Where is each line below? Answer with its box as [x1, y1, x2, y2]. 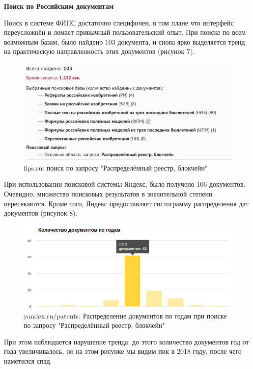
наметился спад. [4, 355, 52, 366]
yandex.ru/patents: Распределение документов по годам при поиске [24, 310, 227, 320]
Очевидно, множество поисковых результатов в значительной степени [4, 189, 213, 199]
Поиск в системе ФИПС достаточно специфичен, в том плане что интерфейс [4, 17, 234, 27]
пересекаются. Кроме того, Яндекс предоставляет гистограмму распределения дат [4, 198, 249, 208]
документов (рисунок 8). [4, 208, 78, 218]
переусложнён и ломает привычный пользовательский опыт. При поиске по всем [4, 27, 246, 37]
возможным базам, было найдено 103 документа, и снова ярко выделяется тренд [4, 36, 245, 47]
